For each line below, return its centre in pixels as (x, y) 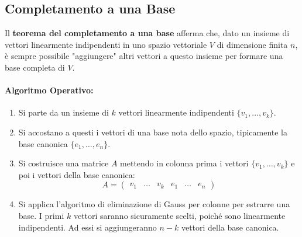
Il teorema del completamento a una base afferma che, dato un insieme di (147, 33)
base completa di (35, 67)
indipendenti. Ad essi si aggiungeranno (87, 227)
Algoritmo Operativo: (49, 90)
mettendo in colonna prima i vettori (184, 163)
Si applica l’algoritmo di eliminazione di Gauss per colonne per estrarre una (154, 204)
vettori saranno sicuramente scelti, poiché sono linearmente (179, 215)
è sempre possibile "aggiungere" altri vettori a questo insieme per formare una (144, 56)
